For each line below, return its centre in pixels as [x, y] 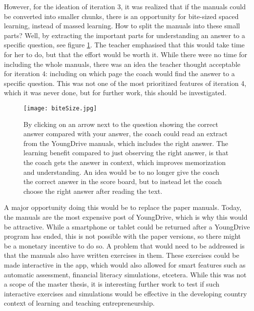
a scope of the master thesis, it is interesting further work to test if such [112, 284]
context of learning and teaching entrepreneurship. [79, 303]
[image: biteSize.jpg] [60, 108]
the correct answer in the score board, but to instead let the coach [123, 181]
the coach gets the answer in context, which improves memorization [125, 162]
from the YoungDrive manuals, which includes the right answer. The [126, 143]
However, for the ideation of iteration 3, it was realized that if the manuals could [125, 6]
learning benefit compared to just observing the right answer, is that [126, 153]
